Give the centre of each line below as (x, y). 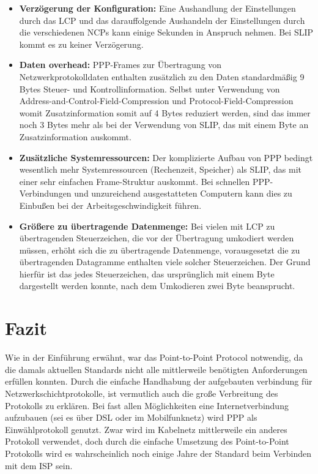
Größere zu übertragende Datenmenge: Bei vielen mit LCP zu (147, 226)
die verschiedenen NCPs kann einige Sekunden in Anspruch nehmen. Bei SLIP (166, 32)
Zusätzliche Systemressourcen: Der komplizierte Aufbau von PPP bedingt (166, 157)
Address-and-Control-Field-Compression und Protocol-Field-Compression (156, 101)
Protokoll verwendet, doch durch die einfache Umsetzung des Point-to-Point (147, 441)
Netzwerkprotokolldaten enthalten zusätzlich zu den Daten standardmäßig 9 (162, 76)
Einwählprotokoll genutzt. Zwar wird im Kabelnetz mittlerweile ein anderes (146, 429)
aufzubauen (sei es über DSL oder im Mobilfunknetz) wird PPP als (131, 417)
